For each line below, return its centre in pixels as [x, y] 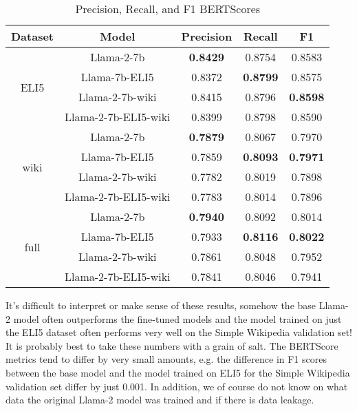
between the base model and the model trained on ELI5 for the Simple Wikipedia [178, 372]
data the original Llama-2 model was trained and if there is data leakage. [160, 400]
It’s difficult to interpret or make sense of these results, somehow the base [161, 305]
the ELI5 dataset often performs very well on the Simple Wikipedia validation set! [179, 332]
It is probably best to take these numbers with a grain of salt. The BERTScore [172, 345]
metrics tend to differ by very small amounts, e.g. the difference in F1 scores [166, 359]
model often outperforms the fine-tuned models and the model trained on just [177, 318]
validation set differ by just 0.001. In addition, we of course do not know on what [177, 386]
